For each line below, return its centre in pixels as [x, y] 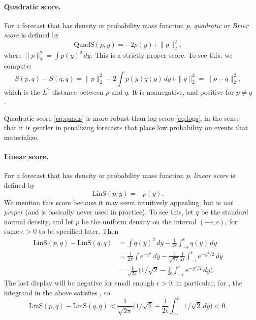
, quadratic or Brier [219, 25]
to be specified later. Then [79, 231]
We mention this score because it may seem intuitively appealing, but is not [118, 202]
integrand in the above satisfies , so [57, 292]
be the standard [225, 212]
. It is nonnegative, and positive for [181, 91]
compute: [18, 66]
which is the [22, 91]
